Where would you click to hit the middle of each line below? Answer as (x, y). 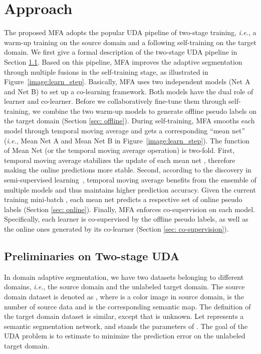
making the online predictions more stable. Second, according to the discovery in (128, 170)
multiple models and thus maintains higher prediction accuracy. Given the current (130, 189)
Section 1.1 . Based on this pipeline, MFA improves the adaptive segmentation (123, 61)
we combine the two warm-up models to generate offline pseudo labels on (144, 111)
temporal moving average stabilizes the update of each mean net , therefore (120, 160)
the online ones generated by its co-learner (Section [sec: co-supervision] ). (116, 229)
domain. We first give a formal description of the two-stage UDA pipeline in (121, 52)
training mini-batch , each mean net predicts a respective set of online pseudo (123, 199)
